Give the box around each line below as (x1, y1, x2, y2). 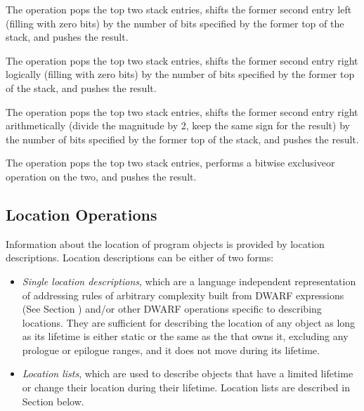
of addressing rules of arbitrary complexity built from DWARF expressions (22, 287, 344, 302)
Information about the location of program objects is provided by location (6, 236, 325, 251)
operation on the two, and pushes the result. (6, 169, 197, 183)
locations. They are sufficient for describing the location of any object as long (22, 315, 356, 330)
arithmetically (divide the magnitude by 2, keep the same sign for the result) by (6, 118, 350, 133)
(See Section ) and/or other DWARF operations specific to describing (22, 301, 322, 316)
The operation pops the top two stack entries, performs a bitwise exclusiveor (6, 155, 335, 170)
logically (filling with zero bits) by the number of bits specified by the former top (6, 67, 355, 81)
